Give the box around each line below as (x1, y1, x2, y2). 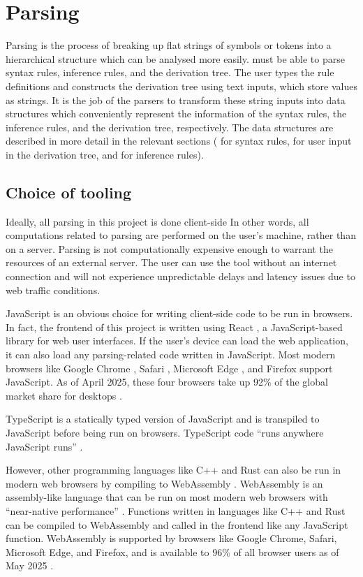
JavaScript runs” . (6, 439, 83, 453)
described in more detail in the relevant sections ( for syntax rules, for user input (6, 133, 352, 148)
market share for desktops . (6, 388, 122, 402)
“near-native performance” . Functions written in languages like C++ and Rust (6, 503, 346, 518)
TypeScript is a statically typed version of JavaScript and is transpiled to (6, 411, 320, 426)
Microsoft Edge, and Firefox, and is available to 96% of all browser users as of (6, 544, 339, 559)
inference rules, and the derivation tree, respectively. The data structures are (6, 119, 334, 134)
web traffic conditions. (6, 282, 101, 297)
